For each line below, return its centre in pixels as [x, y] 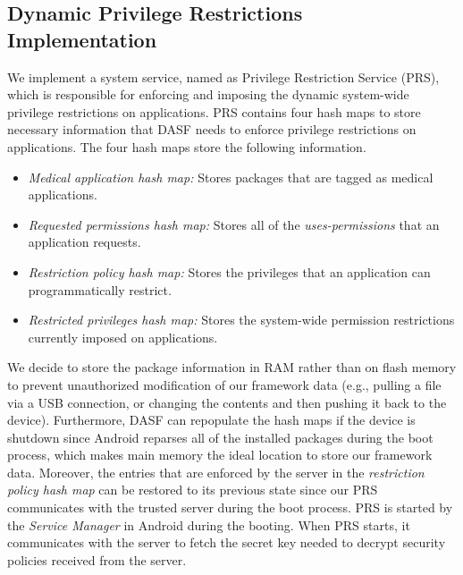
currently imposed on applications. [123, 337]
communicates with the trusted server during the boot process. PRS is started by [230, 507]
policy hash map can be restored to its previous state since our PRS [193, 490]
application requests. [84, 242]
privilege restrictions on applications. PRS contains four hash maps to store [214, 111]
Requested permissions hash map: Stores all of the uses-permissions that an [234, 224]
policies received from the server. [97, 559]
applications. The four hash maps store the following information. [187, 146]
